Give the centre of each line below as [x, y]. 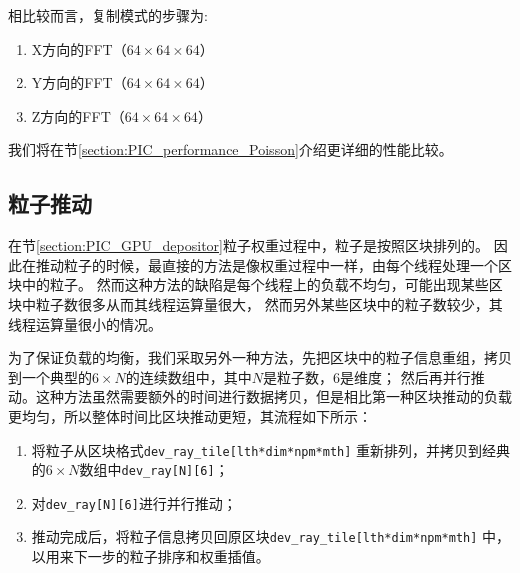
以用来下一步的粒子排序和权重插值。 [150, 556]
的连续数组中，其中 [188, 376]
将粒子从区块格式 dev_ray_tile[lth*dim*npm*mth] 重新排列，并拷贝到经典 [271, 449]
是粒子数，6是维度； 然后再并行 [367, 376]
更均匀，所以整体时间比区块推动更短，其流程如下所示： [190, 415]
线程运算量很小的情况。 [85, 323]
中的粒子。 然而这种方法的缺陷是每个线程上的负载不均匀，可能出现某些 [255, 284]
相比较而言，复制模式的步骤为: [108, 15]
